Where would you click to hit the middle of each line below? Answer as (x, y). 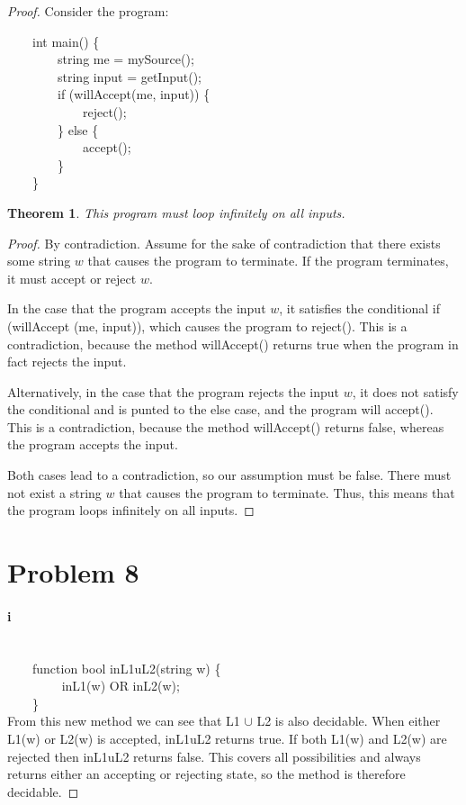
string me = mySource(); (126, 59)
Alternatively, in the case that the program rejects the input (173, 391)
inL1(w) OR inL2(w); (121, 686)
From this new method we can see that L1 (124, 721)
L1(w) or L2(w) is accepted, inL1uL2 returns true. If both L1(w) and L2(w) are (227, 738)
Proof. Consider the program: (88, 11)
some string (39, 261)
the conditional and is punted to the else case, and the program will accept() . (220, 409)
